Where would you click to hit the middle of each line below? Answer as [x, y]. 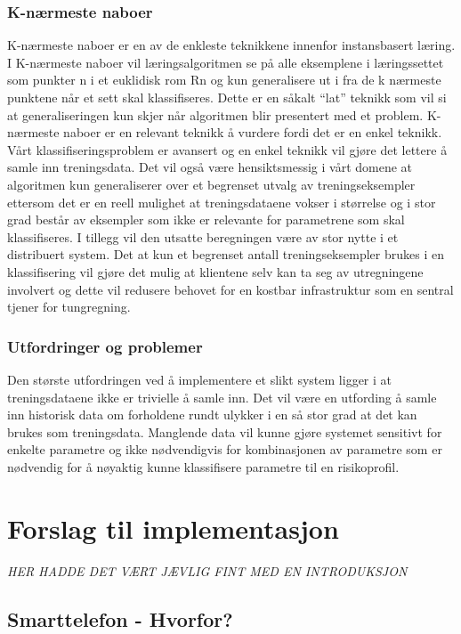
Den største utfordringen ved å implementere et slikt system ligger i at [200, 379]
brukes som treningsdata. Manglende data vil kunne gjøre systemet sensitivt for [225, 431]
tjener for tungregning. [69, 307]
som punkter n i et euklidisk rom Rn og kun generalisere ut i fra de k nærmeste [224, 80]
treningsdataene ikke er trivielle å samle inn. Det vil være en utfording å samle [222, 397]
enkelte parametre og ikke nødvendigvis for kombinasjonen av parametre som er [225, 449]
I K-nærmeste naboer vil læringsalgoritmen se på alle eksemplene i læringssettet [226, 62]
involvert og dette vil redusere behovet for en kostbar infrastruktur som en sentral [230, 289]
